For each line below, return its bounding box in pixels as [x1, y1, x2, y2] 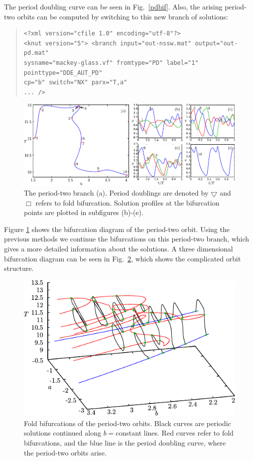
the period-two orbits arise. [24, 447, 107, 458]
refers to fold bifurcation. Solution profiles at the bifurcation [35, 197, 220, 208]
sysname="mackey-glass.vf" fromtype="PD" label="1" [23, 59, 199, 66]
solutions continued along [24, 428, 101, 438]
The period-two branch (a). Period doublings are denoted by [24, 188, 209, 198]
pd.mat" [23, 49, 49, 57]
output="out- [195, 39, 238, 47]
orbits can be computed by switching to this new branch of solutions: [17, 11, 229, 21]
